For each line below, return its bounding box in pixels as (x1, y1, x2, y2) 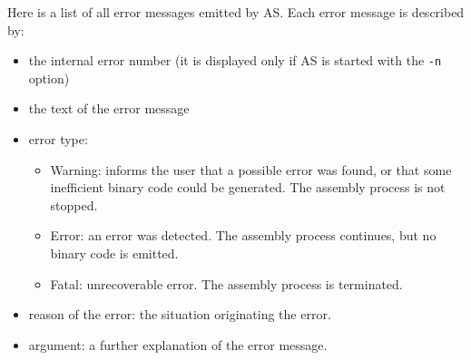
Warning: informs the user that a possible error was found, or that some (50, 160, 452, 179)
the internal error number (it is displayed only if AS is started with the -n (28, 51, 442, 70)
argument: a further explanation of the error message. (28, 335, 328, 354)
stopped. (50, 195, 98, 214)
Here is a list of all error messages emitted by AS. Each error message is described (7, 3, 465, 21)
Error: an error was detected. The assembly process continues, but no (50, 226, 437, 245)
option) (28, 68, 70, 87)
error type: (28, 130, 88, 149)
